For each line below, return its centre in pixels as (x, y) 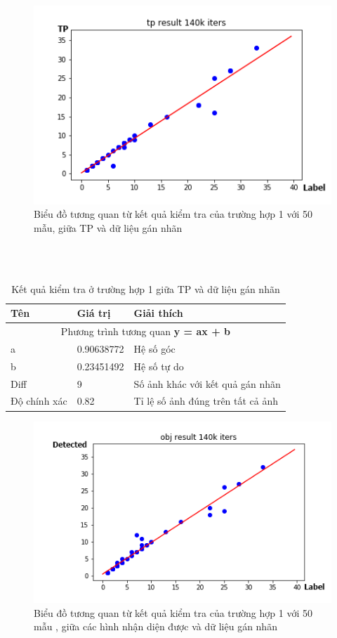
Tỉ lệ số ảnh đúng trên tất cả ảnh (206, 401)
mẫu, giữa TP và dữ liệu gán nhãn (108, 227)
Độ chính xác (39, 401)
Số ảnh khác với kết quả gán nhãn (207, 383)
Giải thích (158, 313)
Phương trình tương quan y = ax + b (145, 331)
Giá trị (94, 313)
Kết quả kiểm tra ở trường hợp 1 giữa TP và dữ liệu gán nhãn (146, 288)
